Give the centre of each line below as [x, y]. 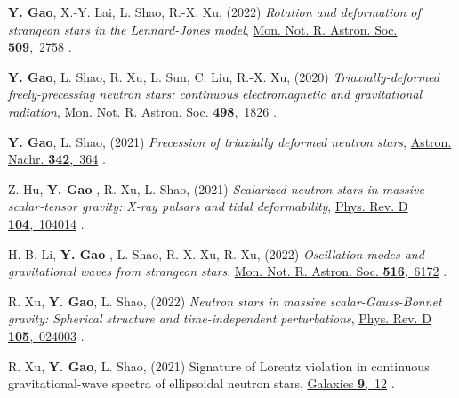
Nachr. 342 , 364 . [57, 159]
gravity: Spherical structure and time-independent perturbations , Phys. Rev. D [220, 318]
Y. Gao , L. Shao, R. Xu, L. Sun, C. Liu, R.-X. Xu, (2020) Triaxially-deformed [224, 76]
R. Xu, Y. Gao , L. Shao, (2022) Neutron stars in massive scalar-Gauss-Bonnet [225, 301]
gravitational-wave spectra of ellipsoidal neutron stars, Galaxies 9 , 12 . [201, 383]
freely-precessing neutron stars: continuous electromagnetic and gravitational [215, 94]
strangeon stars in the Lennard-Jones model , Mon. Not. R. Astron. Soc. [203, 29]
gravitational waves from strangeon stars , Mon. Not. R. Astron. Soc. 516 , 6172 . [228, 271]
